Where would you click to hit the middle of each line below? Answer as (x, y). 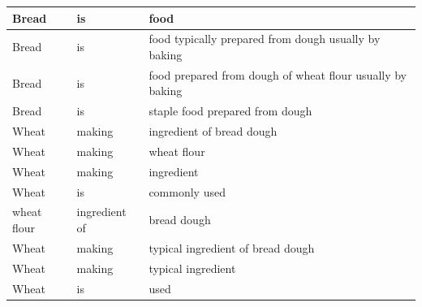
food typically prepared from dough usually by (265, 39)
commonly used (187, 191)
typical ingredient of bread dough (232, 247)
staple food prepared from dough (230, 111)
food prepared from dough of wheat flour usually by (278, 74)
